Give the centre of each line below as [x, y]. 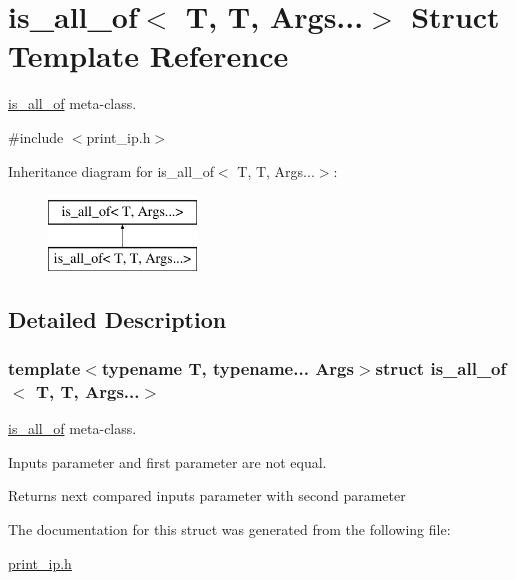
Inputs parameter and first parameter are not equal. [167, 461]
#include [36, 136]
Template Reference [148, 55]
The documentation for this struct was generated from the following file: [229, 528]
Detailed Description [117, 318]
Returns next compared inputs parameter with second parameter [207, 495]
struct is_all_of [441, 367]
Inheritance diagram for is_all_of [111, 170]
